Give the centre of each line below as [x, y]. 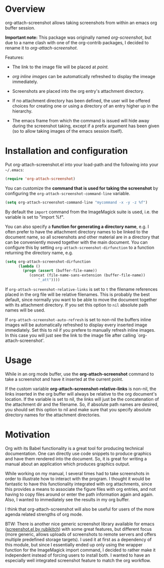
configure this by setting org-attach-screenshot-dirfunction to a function [80, 247]
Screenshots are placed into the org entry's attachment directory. [78, 91]
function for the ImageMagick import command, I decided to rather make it [80, 550]
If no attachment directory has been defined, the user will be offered [81, 100]
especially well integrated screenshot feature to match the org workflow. [78, 560]
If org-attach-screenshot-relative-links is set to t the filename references [81, 289]
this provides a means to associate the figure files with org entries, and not [80, 489]
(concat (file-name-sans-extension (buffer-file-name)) [87, 275]
